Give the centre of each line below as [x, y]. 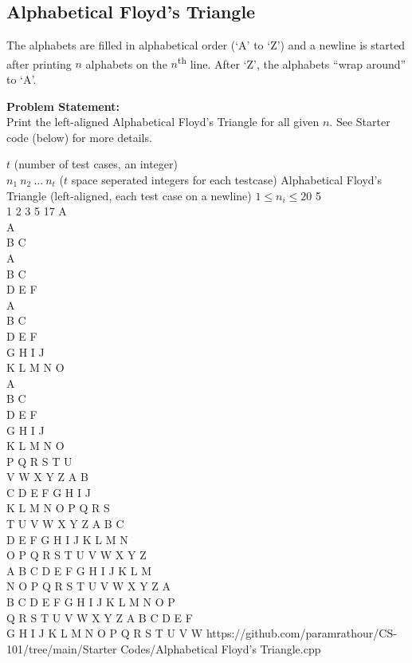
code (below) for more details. [79, 137]
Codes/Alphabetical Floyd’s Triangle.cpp [221, 648]
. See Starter [360, 122]
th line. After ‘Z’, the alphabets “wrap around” [292, 62]
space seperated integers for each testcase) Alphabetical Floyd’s [226, 180]
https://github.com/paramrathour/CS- [301, 633]
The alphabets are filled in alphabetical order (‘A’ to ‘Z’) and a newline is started [206, 45]
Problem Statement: [63, 106]
